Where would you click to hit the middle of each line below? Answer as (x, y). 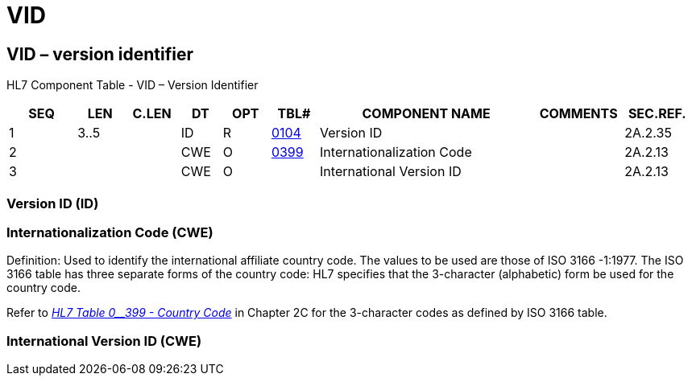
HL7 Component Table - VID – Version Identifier (133, 85)
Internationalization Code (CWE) (110, 232)
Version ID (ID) (53, 203)
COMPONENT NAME (426, 114)
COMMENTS (578, 114)
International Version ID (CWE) (104, 341)
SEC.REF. (657, 114)
